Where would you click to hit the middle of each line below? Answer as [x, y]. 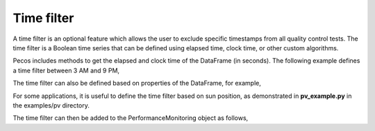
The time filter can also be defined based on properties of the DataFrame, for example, [137, 83]
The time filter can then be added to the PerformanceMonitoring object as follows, [131, 118]
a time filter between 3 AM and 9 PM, [66, 70]
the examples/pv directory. [51, 105]
